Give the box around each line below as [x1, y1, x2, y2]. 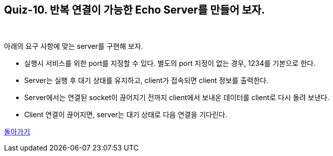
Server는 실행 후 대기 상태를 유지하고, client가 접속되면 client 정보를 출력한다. [24, 76, 269, 85]
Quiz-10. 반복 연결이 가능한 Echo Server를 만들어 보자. [4, 4, 265, 16]
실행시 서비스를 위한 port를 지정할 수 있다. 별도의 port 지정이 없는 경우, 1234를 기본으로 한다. [24, 59, 316, 68]
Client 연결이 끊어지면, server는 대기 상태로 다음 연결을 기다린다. [24, 110, 228, 119]
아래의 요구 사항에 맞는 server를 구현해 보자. [4, 42, 143, 51]
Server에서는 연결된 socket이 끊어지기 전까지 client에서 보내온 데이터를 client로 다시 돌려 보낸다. [24, 93, 329, 102]
